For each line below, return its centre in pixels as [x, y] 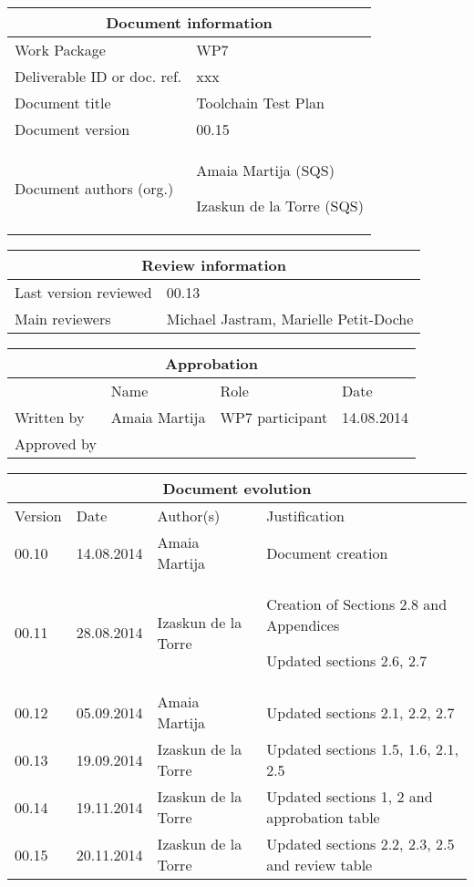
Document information [189, 22]
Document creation [327, 552]
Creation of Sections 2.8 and [357, 604]
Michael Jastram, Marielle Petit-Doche [290, 319]
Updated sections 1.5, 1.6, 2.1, [363, 749]
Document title [63, 103]
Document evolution [237, 488]
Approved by [56, 443]
